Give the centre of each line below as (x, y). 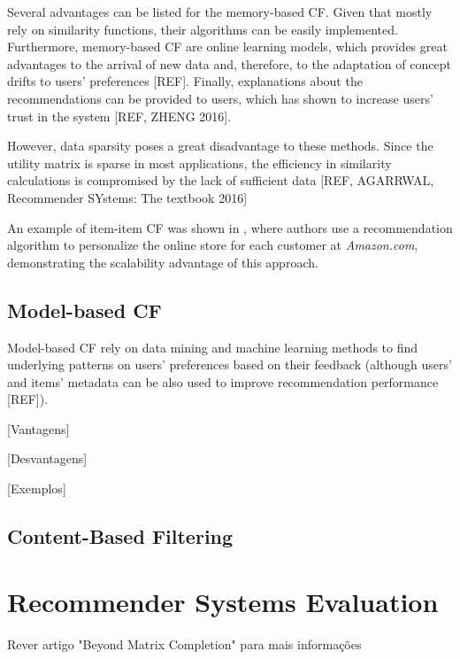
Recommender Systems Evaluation (223, 601)
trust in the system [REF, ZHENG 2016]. (119, 116)
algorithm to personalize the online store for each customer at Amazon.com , (213, 245)
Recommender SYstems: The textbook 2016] (127, 197)
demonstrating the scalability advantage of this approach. (163, 262)
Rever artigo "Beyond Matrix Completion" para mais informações (184, 643)
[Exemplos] (37, 488)
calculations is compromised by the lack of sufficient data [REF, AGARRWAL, (221, 180)
